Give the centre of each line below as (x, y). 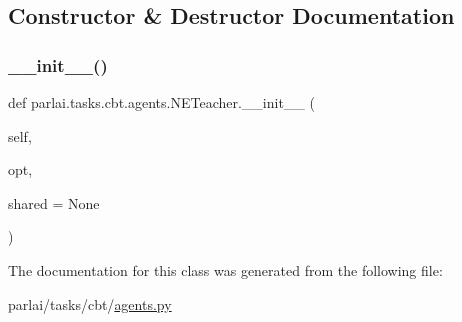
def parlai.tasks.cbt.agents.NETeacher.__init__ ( (161, 102)
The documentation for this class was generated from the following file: (225, 269)
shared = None (54, 202)
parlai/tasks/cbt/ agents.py (90, 303)
